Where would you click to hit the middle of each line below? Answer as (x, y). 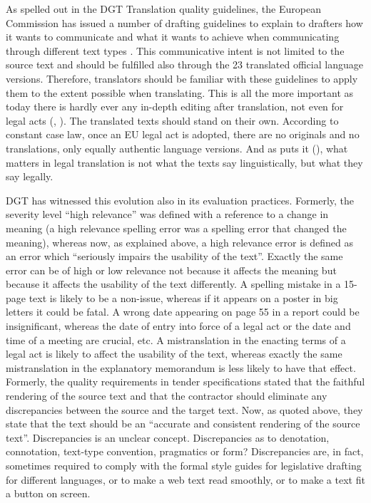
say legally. (30, 176)
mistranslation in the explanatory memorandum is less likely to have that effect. (181, 367)
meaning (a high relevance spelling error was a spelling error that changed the (176, 228)
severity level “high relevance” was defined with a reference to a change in (167, 214)
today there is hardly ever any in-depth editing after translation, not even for (175, 107)
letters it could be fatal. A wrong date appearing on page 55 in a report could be (183, 312)
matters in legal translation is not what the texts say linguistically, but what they (184, 162)
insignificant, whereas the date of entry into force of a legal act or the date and (178, 326)
